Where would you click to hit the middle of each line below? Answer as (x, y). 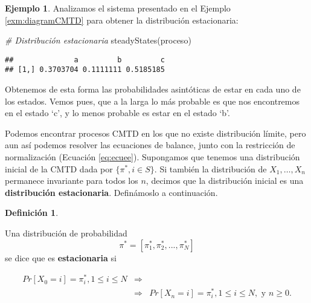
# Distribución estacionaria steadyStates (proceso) (98, 40)
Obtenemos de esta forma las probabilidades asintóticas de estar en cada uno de (153, 89)
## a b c (85, 60)
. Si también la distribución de (210, 168)
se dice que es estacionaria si (61, 257)
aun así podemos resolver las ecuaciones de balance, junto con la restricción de (150, 145)
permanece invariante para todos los (72, 181)
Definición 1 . (32, 213)
